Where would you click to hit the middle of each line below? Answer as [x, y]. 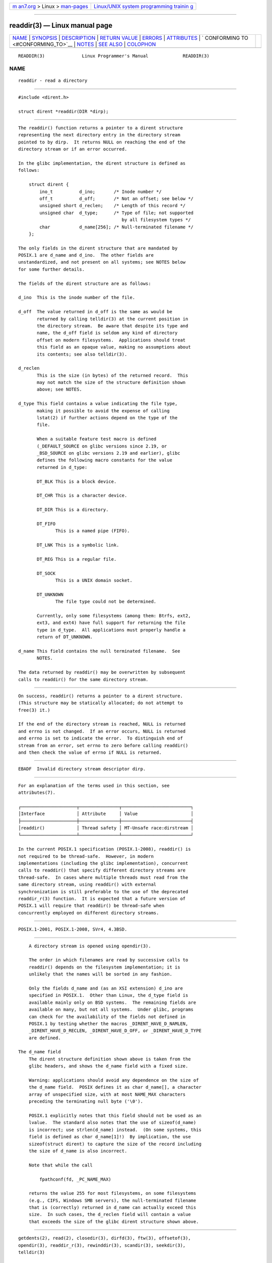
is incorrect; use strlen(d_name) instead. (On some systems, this [115, 1130]
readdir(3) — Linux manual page [61, 26]
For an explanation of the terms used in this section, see [94, 785]
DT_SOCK [46, 573]
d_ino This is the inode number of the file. [77, 298]
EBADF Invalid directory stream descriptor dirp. [82, 769]
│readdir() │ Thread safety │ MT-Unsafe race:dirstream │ [106, 828]
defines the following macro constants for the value [105, 460]
